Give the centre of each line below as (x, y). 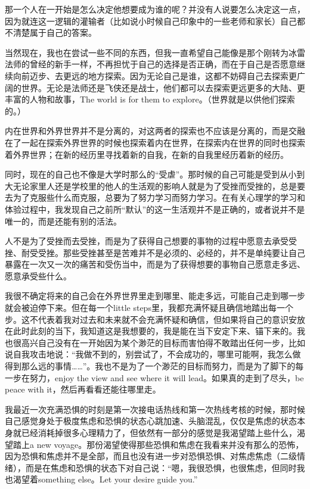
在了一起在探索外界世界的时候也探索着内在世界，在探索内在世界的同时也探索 (155, 142)
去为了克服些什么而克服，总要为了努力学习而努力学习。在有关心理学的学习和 (155, 197)
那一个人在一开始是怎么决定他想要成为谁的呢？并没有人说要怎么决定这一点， (155, 9)
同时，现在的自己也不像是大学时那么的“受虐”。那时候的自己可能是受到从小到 (155, 174)
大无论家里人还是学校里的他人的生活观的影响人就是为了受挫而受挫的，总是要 (155, 186)
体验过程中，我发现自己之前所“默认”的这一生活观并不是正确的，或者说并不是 (155, 209)
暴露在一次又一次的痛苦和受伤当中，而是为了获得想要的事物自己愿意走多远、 (155, 264)
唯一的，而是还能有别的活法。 (63, 221)
